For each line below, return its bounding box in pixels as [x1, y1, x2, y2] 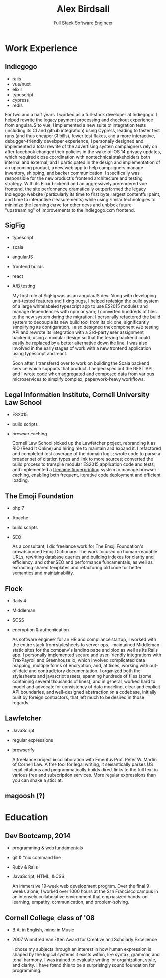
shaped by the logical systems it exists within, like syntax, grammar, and [12, 952, 160, 958]
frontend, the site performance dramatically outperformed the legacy [5, 186, 146, 192]
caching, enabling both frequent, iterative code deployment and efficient [12, 472, 161, 478]
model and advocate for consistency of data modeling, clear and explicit [12, 684, 160, 690]
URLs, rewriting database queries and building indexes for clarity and [12, 554, 154, 560]
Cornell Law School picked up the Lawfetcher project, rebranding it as [12, 440, 156, 446]
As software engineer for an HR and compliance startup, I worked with [12, 636, 156, 642]
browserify [12, 747, 35, 753]
